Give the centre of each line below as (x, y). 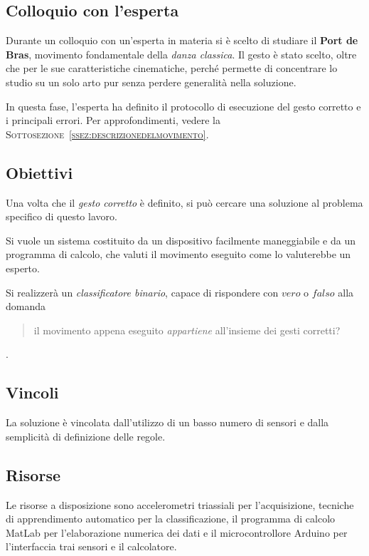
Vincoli (32, 392)
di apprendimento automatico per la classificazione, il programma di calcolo (171, 519)
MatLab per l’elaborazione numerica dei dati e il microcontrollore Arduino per (177, 532)
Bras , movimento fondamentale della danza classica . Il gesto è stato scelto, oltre (181, 54)
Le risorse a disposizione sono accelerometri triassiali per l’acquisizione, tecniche (180, 504)
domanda (26, 306)
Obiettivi (39, 172)
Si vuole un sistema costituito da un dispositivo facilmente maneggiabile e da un (181, 240)
